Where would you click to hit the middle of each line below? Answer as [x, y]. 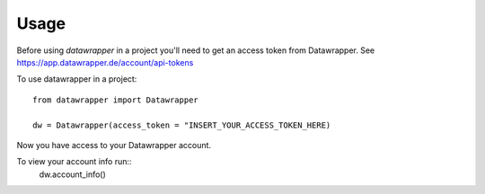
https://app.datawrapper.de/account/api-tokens [105, 62]
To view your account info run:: [74, 162]
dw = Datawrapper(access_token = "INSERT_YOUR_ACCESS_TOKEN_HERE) [182, 125]
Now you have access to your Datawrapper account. [114, 145]
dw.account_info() [73, 174]
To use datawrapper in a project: [77, 79]
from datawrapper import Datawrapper [116, 100]
